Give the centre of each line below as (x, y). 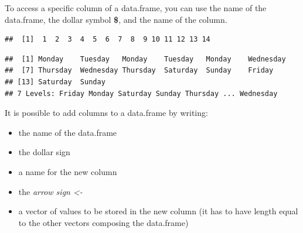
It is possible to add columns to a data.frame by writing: (106, 113)
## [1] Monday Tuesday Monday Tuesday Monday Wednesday (145, 59)
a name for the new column (68, 171)
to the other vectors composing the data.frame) (103, 222)
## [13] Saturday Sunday (55, 82)
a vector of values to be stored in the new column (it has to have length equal (158, 211)
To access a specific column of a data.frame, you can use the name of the (136, 8)
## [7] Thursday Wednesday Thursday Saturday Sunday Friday (139, 71)
